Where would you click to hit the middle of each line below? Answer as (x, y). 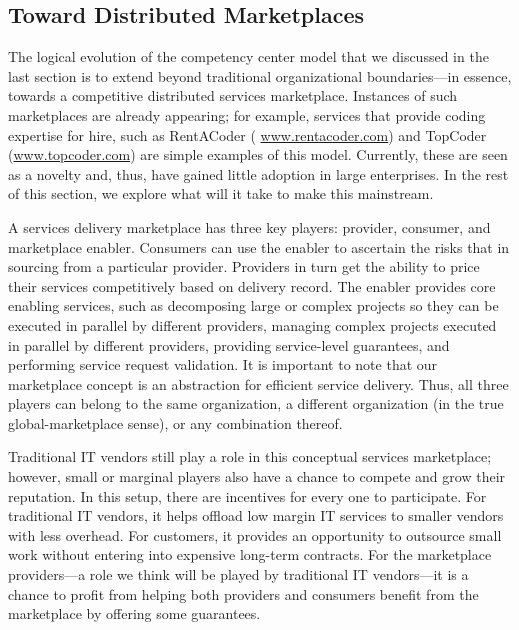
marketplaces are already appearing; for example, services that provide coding (247, 114)
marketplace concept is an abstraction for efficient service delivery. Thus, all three (258, 383)
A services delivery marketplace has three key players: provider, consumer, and (249, 226)
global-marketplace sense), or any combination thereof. (175, 422)
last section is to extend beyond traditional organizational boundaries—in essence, (260, 75)
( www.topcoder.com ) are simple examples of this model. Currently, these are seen (258, 154)
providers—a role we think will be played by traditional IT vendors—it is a (238, 574)
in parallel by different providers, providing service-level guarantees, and (229, 344)
